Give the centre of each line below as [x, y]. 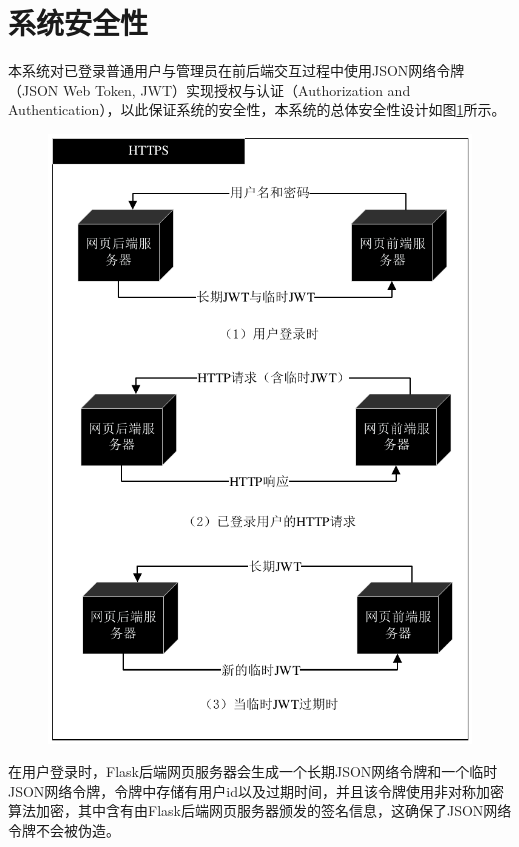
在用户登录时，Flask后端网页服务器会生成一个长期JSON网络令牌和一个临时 [253, 771]
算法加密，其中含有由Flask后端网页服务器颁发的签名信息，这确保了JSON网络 [260, 810]
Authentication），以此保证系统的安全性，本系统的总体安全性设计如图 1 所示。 [257, 109]
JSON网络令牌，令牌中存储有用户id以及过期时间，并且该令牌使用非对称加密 [256, 790]
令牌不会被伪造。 [64, 829]
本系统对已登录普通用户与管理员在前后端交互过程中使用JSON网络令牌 [236, 70]
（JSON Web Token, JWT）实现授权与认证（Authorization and [209, 89]
